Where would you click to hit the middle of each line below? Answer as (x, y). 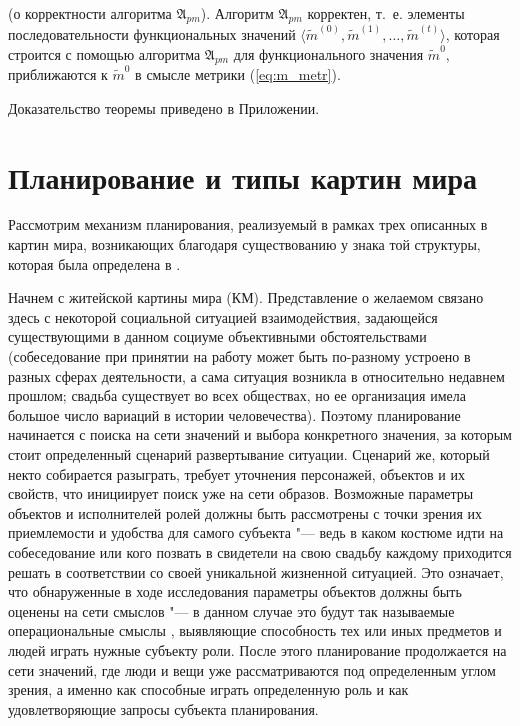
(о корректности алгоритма (90, 13)
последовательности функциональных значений (152, 34)
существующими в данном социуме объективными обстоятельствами (217, 336)
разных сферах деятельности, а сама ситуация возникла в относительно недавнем (256, 375)
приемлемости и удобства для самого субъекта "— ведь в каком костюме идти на (256, 532)
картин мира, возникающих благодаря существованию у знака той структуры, (244, 244)
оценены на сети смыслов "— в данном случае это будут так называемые (231, 610)
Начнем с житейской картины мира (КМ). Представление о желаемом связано (246, 297)
